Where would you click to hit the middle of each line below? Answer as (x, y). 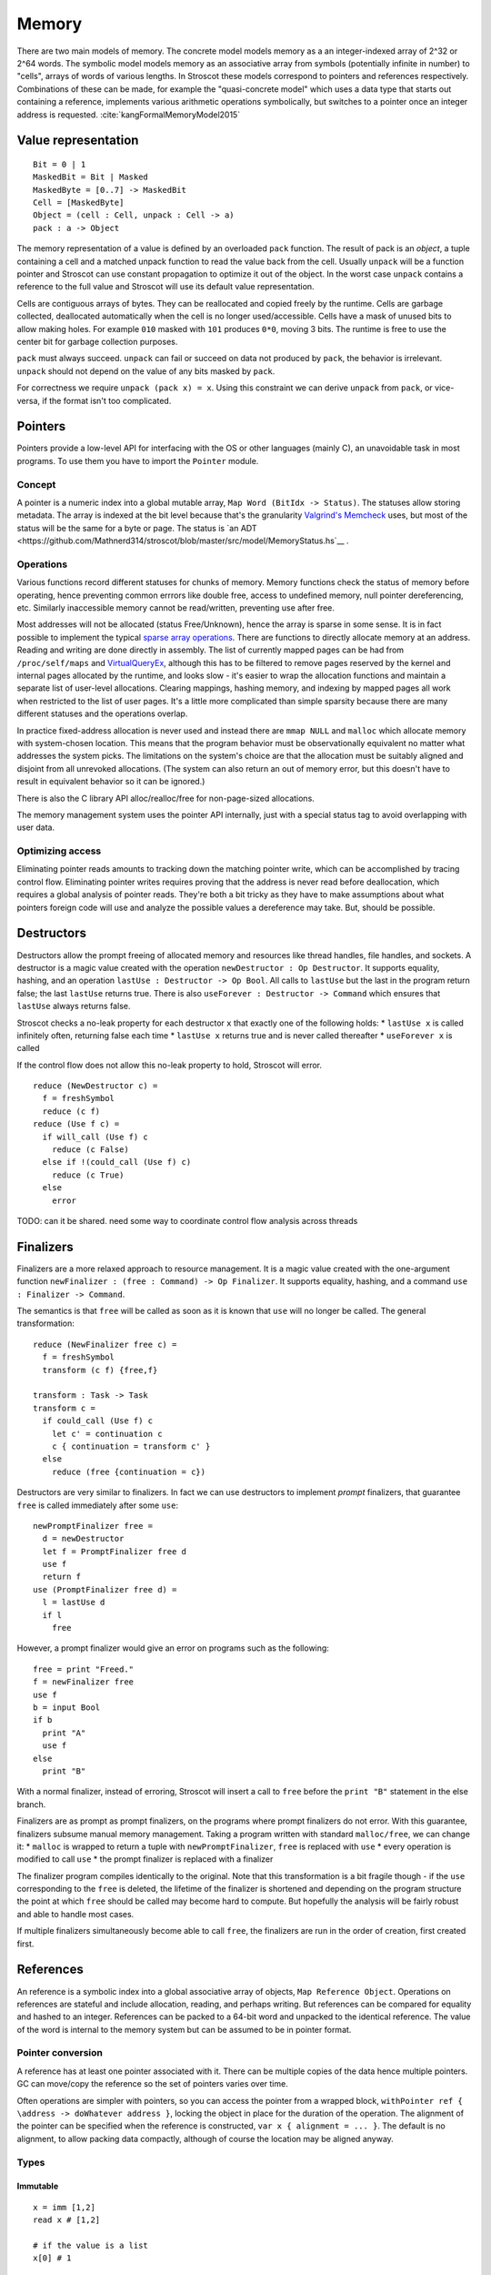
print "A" (64, 1733)
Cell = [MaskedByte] (79, 203)
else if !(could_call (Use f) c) (117, 1162)
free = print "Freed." (84, 1669)
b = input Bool (67, 1707)
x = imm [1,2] (64, 2207)
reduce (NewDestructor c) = (95, 1086)
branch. (31, 1804)
